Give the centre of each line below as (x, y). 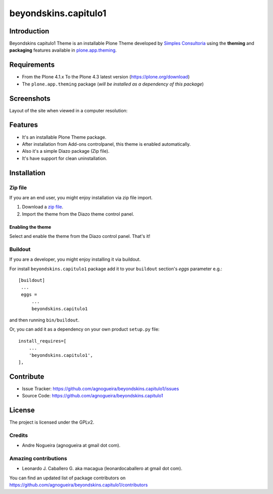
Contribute (27, 376)
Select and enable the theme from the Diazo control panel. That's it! (80, 236)
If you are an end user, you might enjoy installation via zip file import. (81, 197)
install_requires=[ (42, 341)
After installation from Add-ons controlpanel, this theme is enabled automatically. (106, 144)
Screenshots (30, 98)
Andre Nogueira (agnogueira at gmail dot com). (71, 445)
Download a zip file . (42, 207)
